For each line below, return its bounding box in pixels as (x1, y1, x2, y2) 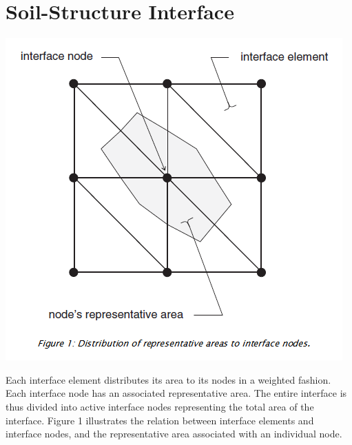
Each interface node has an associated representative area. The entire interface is (6, 386, 347, 400)
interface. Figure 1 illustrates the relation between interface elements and (6, 413, 314, 427)
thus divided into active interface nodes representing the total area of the (6, 399, 314, 413)
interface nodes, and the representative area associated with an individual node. (6, 426, 342, 441)
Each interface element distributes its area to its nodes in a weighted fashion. (6, 372, 331, 386)
